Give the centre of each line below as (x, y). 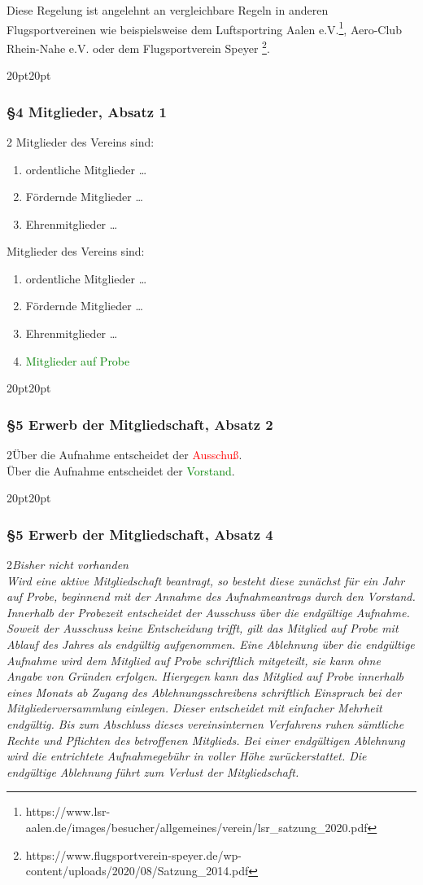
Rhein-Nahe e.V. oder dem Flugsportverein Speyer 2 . (138, 46)
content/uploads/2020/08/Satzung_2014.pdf (137, 871)
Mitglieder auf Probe (78, 360)
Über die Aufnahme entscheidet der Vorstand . (121, 470)
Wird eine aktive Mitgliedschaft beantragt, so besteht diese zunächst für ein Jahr (206, 580)
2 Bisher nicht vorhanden (68, 565)
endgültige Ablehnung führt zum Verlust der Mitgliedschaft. (153, 771)
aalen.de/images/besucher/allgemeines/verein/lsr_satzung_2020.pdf (196, 827)
